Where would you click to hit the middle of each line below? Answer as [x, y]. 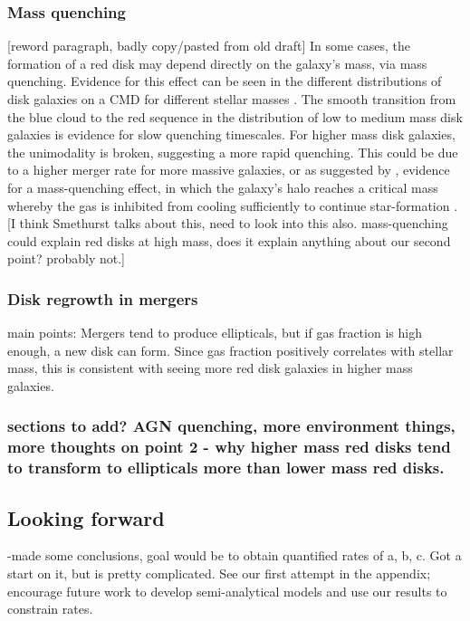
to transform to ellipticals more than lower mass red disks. [226, 468]
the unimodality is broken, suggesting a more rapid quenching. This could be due [233, 152]
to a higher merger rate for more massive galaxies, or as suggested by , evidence [229, 170]
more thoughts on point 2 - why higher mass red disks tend [229, 447]
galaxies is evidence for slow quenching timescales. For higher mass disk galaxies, [231, 134]
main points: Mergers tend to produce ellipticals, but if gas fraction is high [215, 333]
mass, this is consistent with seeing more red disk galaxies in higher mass [210, 368]
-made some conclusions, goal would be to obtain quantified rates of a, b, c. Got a [235, 555]
